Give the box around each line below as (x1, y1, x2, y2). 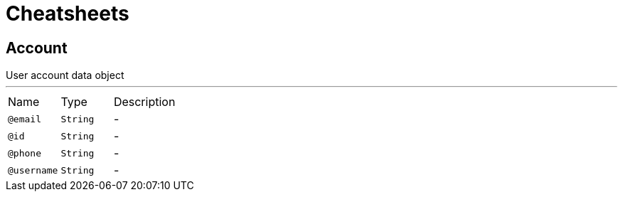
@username (8, 164, 58, 176)
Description (113, 95, 176, 110)
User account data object (6, 69, 124, 82)
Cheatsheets (6, 1, 129, 26)
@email (8, 113, 41, 124)
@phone (8, 147, 41, 159)
